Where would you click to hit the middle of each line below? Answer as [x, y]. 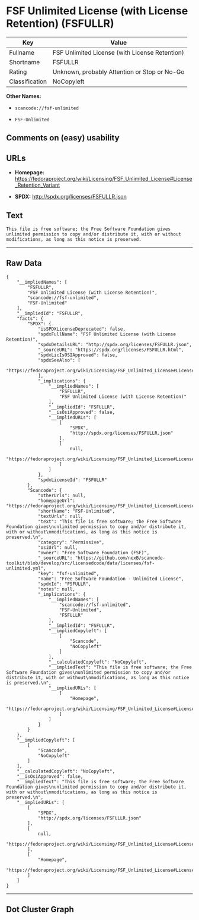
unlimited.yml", [26, 568]
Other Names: [24, 96]
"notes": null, [57, 589]
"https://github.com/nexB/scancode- [120, 558]
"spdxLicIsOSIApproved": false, [78, 355]
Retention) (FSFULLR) [60, 23]
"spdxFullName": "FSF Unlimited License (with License [107, 334]
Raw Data [24, 263]
